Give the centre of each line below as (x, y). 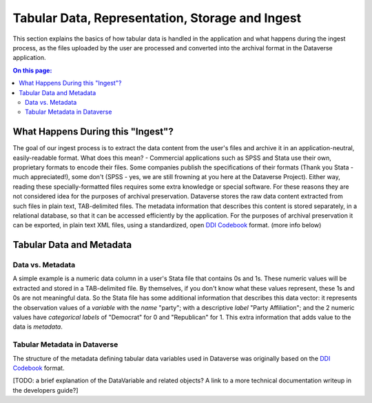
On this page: (32, 70)
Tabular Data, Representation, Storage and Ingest (157, 18)
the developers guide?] (45, 390)
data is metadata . (38, 327)
